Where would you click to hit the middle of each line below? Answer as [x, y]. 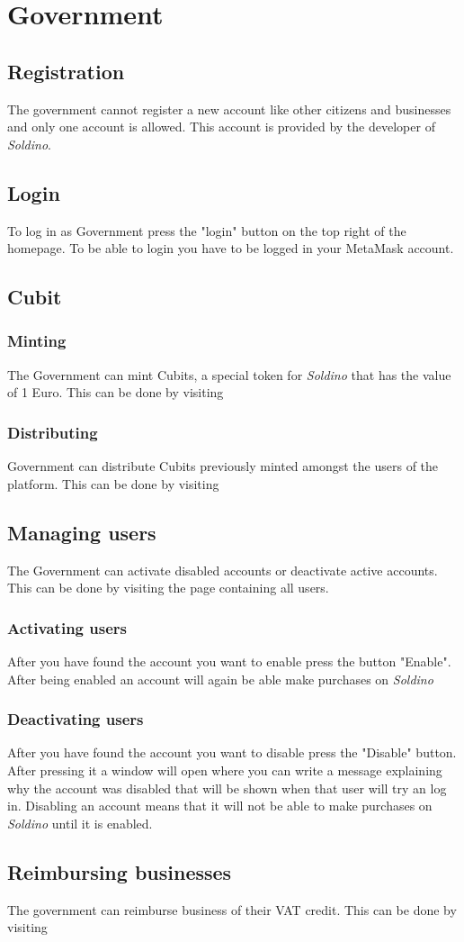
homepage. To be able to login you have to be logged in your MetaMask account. [231, 248]
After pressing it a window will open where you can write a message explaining [225, 770]
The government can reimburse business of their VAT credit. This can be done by [232, 909]
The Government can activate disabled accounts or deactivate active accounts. [223, 570]
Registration [66, 71]
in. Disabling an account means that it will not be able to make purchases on [220, 806]
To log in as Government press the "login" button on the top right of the [207, 230]
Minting [37, 341]
